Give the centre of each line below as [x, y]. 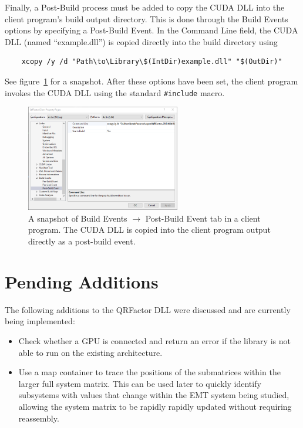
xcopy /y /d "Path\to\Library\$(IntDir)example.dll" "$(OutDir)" [152, 62]
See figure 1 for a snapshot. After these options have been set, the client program [151, 81]
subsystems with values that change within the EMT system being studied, [154, 395]
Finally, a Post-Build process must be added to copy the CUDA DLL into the [145, 7]
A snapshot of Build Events [78, 218]
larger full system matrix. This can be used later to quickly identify [140, 383]
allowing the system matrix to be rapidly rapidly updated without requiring [155, 406]
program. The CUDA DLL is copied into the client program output [149, 230]
